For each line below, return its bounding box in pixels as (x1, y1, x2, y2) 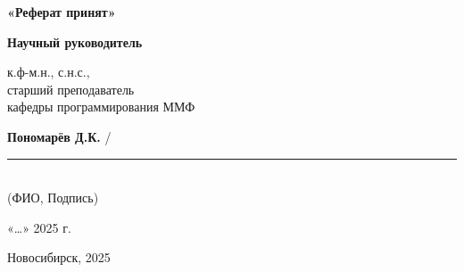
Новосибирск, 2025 (7, 248, 111, 267)
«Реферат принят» (7, 3, 116, 21)
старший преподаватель (7, 79, 135, 98)
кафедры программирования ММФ (7, 97, 195, 116)
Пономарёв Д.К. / (7, 127, 112, 145)
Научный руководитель (7, 32, 143, 51)
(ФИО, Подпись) (7, 188, 99, 207)
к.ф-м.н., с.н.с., (7, 62, 90, 81)
